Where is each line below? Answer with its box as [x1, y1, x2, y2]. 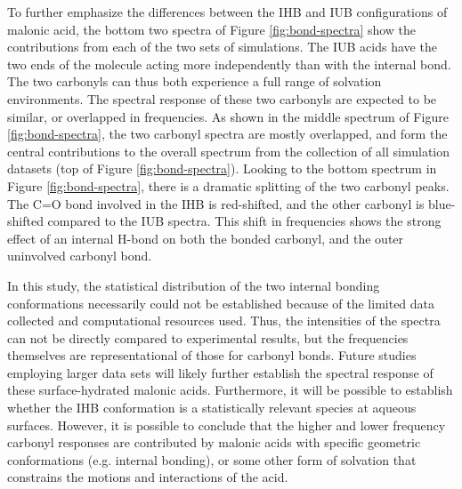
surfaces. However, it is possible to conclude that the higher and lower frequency [7, 415, 446, 434]
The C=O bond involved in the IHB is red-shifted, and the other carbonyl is [7, 194, 425, 212]
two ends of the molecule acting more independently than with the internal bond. [7, 54, 451, 73]
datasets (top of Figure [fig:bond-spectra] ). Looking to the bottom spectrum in [7, 159, 437, 178]
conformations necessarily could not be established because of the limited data [7, 293, 435, 312]
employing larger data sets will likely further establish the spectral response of [7, 363, 434, 381]
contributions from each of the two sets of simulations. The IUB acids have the [7, 37, 437, 56]
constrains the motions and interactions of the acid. [7, 468, 288, 486]
